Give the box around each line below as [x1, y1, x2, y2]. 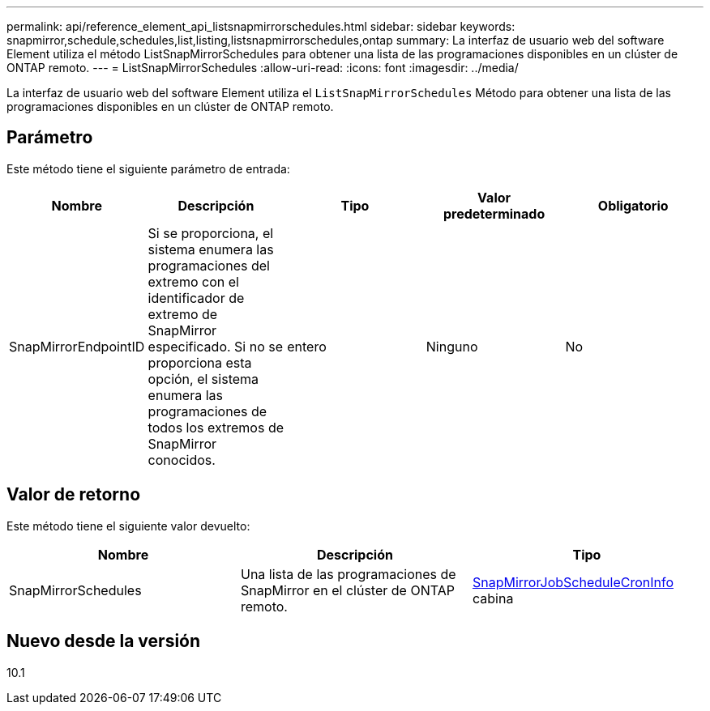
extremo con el [148, 273, 239, 290]
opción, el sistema [148, 370, 259, 387]
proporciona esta [148, 354, 252, 371]
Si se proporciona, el [148, 224, 274, 241]
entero [287, 338, 327, 355]
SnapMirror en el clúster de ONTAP [240, 581, 455, 598]
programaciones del [148, 257, 270, 274]
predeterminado [443, 205, 545, 222]
